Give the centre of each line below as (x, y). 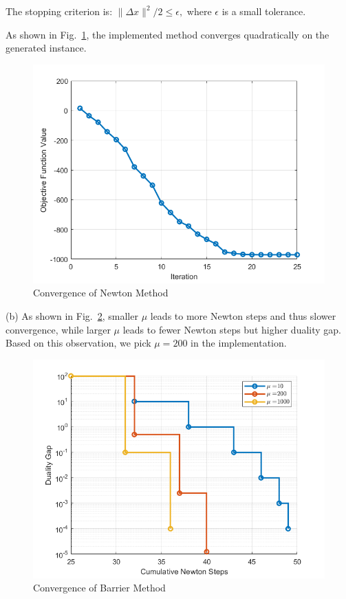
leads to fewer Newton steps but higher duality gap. (232, 329)
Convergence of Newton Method (101, 293)
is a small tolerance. (264, 11)
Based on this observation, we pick (78, 343)
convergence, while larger (58, 329)
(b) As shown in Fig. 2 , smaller (72, 315)
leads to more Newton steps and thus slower (243, 315)
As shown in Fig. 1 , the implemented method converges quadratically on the (167, 34)
